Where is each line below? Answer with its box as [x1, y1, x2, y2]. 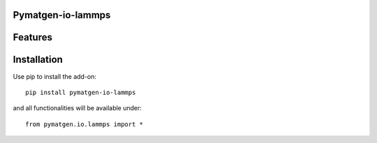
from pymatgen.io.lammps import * [25, 120, 143, 128]
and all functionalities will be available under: [13, 104, 142, 112]
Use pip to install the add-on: [13, 72, 97, 80]
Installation [13, 54, 63, 66]
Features [13, 31, 52, 43]
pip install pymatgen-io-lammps [25, 88, 136, 96]
